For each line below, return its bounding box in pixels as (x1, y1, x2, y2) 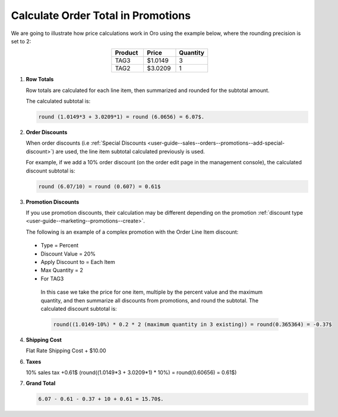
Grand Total (26, 380, 56, 387)
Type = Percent (40, 242, 78, 249)
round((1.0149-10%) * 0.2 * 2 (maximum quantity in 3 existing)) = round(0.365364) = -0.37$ (53, 321, 332, 327)
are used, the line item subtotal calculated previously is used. (55, 148, 205, 155)
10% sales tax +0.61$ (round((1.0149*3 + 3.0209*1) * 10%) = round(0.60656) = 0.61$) (26, 369, 237, 376)
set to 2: (11, 37, 31, 44)
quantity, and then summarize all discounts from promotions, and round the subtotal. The (40, 297, 259, 304)
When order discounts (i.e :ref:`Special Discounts (26, 139, 147, 147)
